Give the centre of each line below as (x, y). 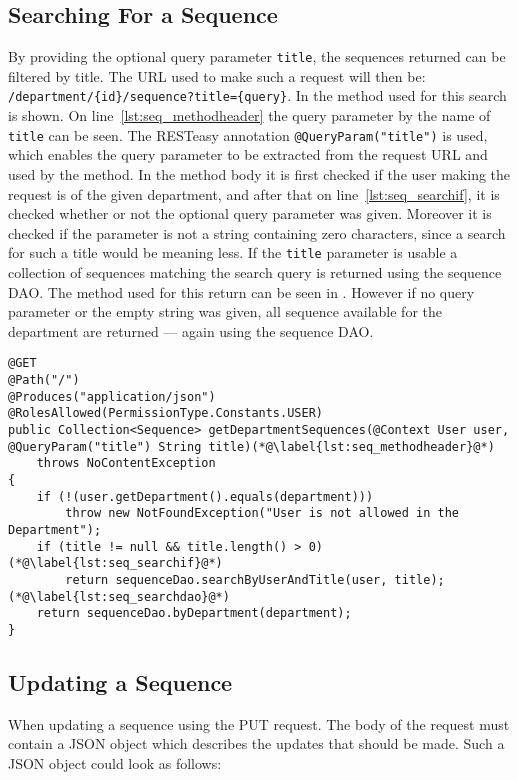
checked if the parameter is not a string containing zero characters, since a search (257, 232)
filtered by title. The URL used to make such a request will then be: (217, 75)
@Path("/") (44, 380)
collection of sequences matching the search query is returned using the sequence (255, 271)
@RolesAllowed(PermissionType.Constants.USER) (165, 413)
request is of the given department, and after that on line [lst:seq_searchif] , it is (254, 193)
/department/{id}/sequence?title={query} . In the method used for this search (257, 95)
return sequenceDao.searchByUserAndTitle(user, (226, 579)
